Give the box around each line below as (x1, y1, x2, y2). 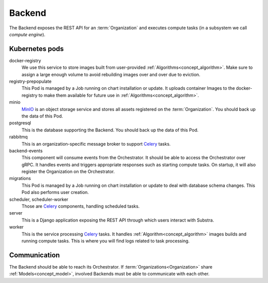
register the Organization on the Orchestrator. (21, 169, 115, 174)
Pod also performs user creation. (21, 189, 89, 195)
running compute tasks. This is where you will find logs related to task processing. (21, 238, 190, 244)
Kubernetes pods (9, 45, 64, 53)
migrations (9, 175, 31, 181)
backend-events (9, 148, 43, 154)
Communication (9, 251, 60, 259)
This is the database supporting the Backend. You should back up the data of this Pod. (21, 127, 199, 133)
